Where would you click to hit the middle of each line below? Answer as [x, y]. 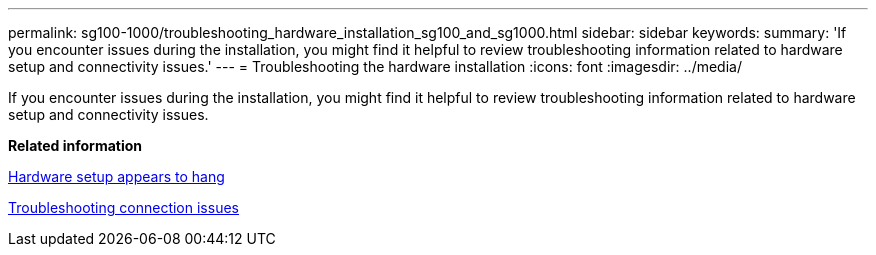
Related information [75, 145]
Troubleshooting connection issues [123, 207]
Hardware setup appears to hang [116, 176]
